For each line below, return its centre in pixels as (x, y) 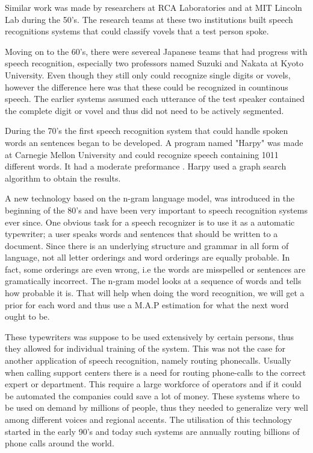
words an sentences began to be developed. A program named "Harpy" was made (154, 142)
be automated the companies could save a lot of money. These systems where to (152, 395)
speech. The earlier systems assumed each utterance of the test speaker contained (155, 99)
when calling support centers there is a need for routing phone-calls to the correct (156, 372)
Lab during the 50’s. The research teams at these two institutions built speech (149, 19)
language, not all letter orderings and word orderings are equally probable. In (147, 257)
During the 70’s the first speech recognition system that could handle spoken (147, 131)
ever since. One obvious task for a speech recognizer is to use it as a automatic (150, 222)
